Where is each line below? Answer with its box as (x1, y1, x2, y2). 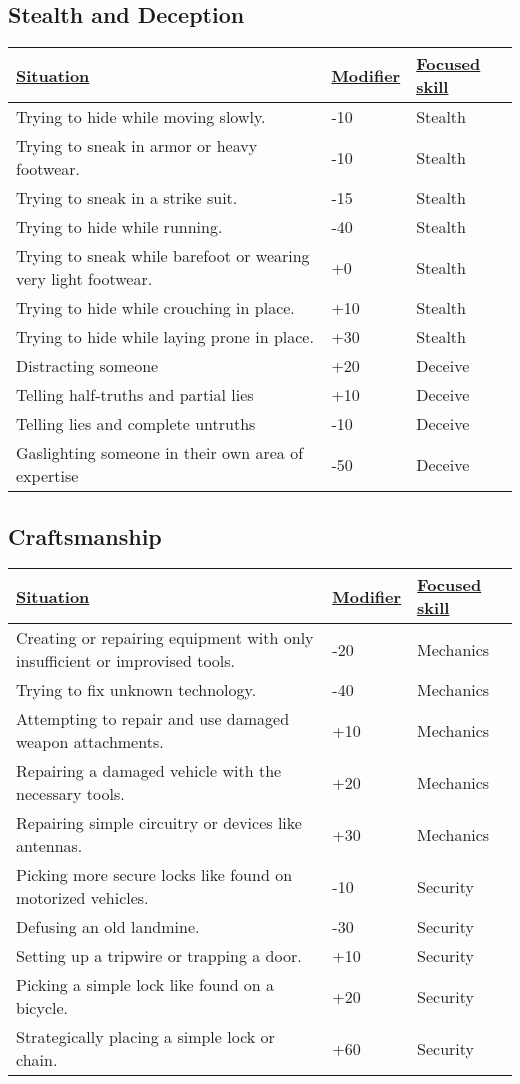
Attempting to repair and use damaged (16, 707, 290, 731)
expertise (16, 464, 79, 488)
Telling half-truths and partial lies (16, 383, 254, 407)
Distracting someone (16, 354, 159, 378)
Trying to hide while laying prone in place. (16, 325, 314, 349)
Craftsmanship (8, 520, 162, 551)
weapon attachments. (16, 730, 164, 754)
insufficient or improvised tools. (16, 649, 236, 673)
